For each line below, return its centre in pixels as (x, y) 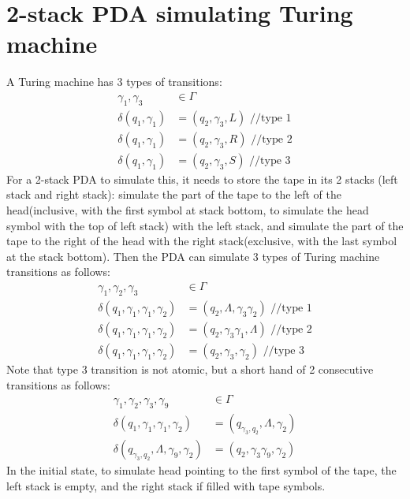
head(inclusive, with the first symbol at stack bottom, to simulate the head (188, 210)
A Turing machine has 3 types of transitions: (114, 82)
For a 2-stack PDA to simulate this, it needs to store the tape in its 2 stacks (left (202, 179)
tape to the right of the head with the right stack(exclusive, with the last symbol (202, 241)
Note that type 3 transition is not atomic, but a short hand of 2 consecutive (190, 369)
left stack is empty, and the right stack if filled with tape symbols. (166, 485)
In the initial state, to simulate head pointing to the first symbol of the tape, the (201, 469)
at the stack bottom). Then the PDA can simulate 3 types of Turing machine (193, 256)
